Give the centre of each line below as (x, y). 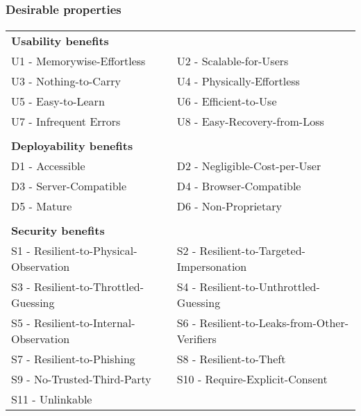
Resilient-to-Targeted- (252, 251)
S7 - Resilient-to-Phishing (73, 359)
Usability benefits (60, 41)
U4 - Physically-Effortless (238, 81)
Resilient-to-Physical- (85, 251)
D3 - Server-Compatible (69, 186)
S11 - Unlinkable (52, 399)
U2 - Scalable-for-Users (233, 61)
